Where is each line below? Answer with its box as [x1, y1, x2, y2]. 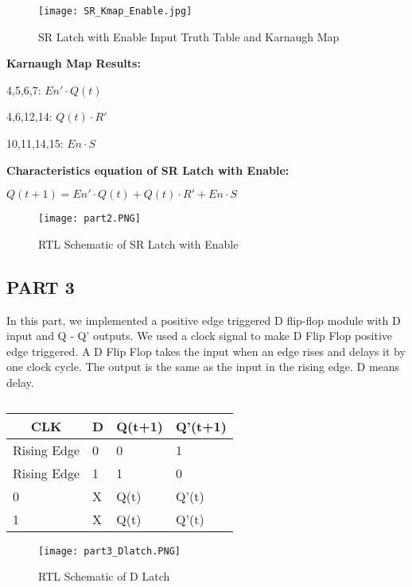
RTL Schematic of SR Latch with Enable [38, 235, 239, 252]
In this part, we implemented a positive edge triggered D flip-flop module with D [6, 311, 401, 328]
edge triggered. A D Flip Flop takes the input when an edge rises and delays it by [6, 342, 406, 359]
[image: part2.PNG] [38, 213, 141, 225]
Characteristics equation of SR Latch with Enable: [6, 161, 290, 178]
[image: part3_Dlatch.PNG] [38, 545, 181, 557]
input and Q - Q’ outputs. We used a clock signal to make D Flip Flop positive [6, 327, 393, 344]
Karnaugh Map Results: [6, 55, 141, 71]
